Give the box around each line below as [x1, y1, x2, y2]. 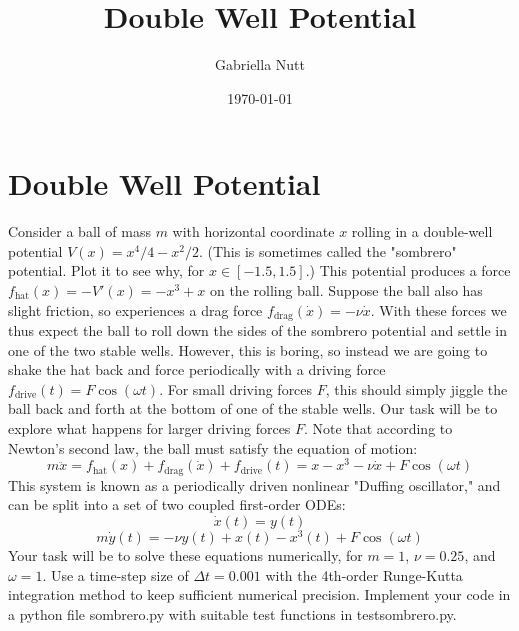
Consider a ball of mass [8, 221, 151, 242]
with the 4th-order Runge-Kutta [265, 564, 463, 585]
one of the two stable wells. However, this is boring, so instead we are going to [8, 339, 488, 360]
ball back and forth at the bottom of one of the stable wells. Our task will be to [8, 398, 498, 419]
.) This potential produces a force [305, 260, 511, 281]
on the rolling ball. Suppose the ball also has [209, 280, 483, 301]
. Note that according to [304, 418, 453, 439]
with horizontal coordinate [172, 221, 335, 242]
